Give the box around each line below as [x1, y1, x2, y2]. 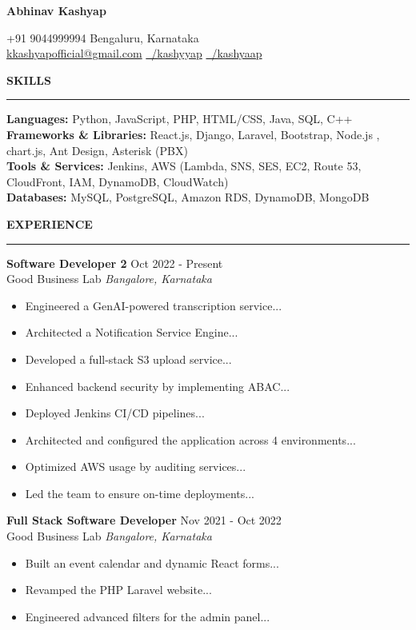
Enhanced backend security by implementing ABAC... [25, 377, 290, 394]
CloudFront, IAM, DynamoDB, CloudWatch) [6, 173, 229, 189]
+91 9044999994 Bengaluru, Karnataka [6, 29, 199, 46]
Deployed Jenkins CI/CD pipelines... [25, 405, 205, 421]
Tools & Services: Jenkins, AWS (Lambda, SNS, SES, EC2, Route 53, [6, 157, 362, 174]
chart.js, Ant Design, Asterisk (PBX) [6, 142, 188, 158]
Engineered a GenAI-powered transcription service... [25, 297, 282, 313]
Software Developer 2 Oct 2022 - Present [6, 254, 223, 271]
